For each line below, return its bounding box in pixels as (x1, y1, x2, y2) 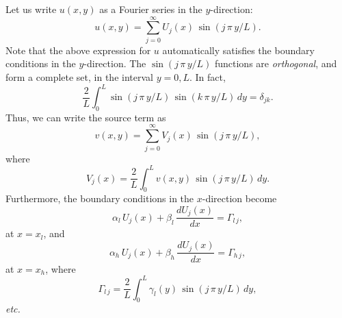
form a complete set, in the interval (5, 69, 153, 84)
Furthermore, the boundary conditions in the (5, 191, 194, 206)
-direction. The (83, 56, 146, 71)
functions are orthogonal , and (214, 56, 337, 71)
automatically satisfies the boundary (162, 42, 315, 57)
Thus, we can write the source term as (5, 110, 166, 124)
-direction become (202, 191, 277, 206)
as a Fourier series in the (99, 2, 202, 16)
